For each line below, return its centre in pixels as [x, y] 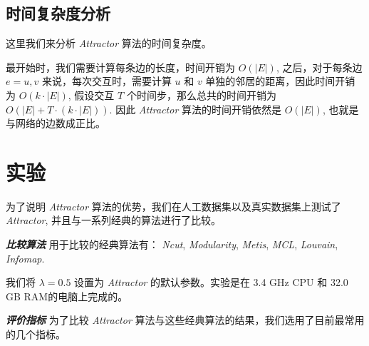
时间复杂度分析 [58, 13]
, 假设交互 [91, 95]
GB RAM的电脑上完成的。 [67, 296]
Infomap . [25, 258]
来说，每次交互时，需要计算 [106, 81]
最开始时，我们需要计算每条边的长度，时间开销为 [120, 67]
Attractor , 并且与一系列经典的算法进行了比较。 [114, 220]
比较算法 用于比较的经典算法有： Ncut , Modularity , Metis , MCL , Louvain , [172, 244]
